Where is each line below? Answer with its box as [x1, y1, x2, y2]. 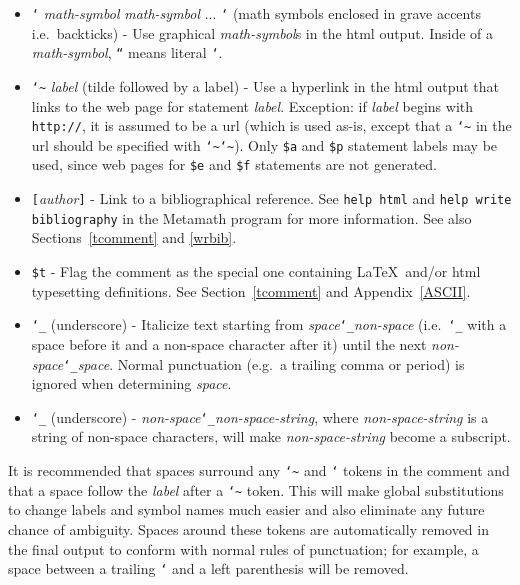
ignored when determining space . [31, 373, 232, 394]
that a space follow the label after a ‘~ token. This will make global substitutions [8, 479, 504, 500]
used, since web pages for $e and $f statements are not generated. [31, 154, 437, 175]
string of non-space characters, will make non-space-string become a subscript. [31, 426, 511, 447]
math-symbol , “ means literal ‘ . [31, 42, 223, 63]
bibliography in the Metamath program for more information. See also [31, 207, 472, 228]
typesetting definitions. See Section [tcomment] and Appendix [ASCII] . [31, 280, 471, 301]
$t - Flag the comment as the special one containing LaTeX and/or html [31, 261, 481, 282]
